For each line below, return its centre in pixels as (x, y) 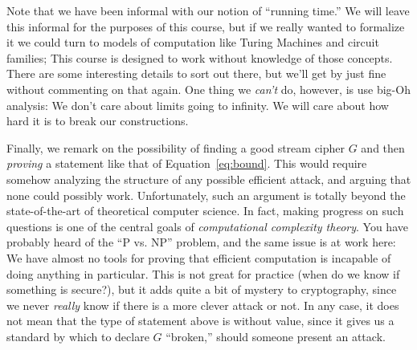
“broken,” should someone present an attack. (276, 336)
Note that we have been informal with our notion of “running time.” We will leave (208, 10)
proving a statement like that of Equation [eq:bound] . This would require (187, 163)
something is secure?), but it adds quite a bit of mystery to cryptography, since (202, 289)
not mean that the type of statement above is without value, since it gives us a (200, 321)
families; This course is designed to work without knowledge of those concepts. (200, 57)
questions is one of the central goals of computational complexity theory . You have (207, 226)
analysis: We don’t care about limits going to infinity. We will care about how (198, 105)
